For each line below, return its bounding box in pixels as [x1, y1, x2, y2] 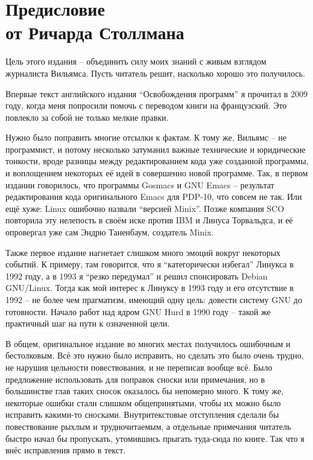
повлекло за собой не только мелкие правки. [5, 110, 169, 123]
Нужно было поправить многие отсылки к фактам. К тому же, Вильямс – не [5, 131, 286, 144]
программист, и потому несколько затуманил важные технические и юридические [5, 142, 306, 155]
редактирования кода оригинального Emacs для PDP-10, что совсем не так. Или [5, 190, 302, 203]
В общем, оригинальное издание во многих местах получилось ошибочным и [5, 337, 291, 350]
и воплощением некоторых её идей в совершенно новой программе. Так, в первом [5, 167, 308, 179]
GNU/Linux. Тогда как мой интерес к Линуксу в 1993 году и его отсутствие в [5, 281, 294, 294]
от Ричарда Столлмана [5, 20, 185, 45]
